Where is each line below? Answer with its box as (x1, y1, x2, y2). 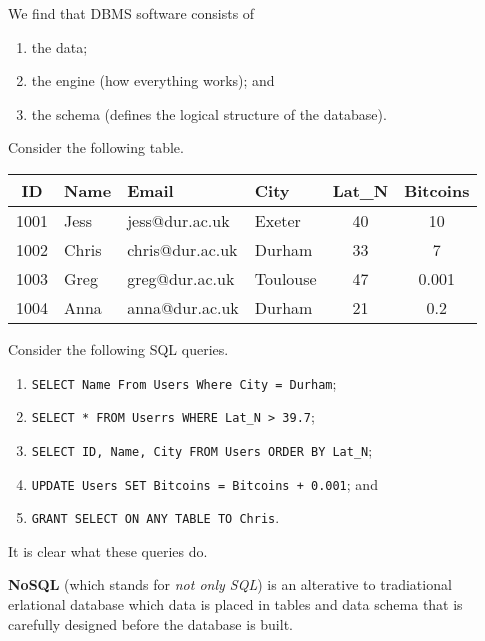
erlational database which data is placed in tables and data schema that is (8, 594, 463, 615)
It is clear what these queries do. (8, 540, 208, 561)
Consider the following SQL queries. (8, 338, 229, 359)
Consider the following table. (8, 137, 184, 158)
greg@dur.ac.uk (127, 266, 235, 290)
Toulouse (254, 266, 317, 290)
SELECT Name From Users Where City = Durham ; (31, 372, 337, 393)
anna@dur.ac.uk (127, 295, 239, 319)
